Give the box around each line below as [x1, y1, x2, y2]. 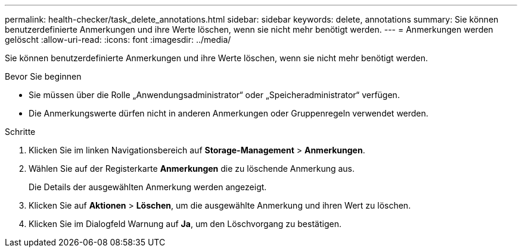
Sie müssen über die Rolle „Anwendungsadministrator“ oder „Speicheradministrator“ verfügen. [29, 90, 400, 100]
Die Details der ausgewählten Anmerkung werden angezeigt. [29, 182, 267, 192]
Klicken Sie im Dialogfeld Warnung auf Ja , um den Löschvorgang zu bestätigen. [29, 219, 341, 229]
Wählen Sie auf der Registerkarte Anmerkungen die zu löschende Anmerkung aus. [29, 163, 355, 174]
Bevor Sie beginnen [5, 71, 82, 81]
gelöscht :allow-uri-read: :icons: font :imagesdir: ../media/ [5, 34, 231, 45]
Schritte [5, 127, 36, 137]
